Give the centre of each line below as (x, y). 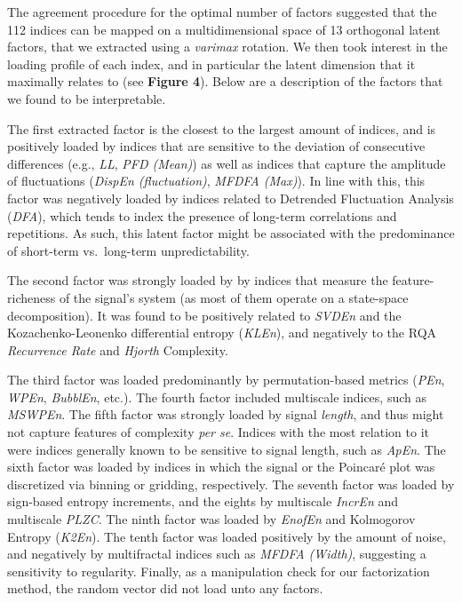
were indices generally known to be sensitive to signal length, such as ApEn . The (227, 449)
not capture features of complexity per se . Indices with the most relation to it (218, 432)
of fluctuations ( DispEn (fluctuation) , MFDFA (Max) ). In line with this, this (216, 181)
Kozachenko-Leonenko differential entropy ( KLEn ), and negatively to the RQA (222, 333)
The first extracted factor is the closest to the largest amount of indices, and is (222, 128)
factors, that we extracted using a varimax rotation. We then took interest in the (227, 47)
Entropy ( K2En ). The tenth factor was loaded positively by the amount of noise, (227, 536)
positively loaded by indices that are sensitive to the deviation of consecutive (216, 146)
